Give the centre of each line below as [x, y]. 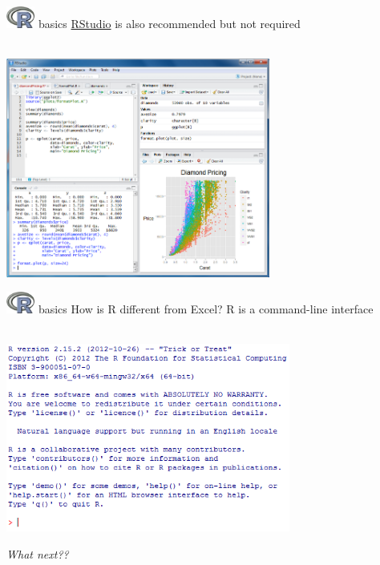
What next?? [38, 554]
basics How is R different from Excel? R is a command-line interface [206, 309]
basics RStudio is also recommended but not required [169, 23]
